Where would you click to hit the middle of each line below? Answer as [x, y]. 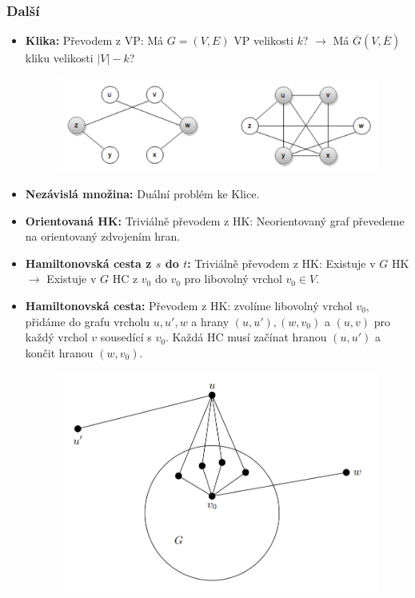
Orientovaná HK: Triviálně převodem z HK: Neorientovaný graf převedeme [215, 220]
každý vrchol [56, 337]
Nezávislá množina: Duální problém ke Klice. [142, 194]
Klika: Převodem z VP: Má [94, 40]
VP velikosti [263, 40]
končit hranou [59, 352]
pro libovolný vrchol [233, 279]
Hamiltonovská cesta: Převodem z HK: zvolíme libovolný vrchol [189, 305]
